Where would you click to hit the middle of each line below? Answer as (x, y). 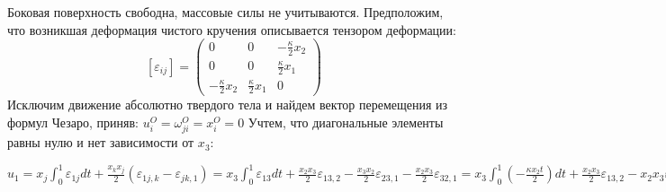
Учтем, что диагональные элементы (346, 122)
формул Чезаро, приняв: (73, 122)
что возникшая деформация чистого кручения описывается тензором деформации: (232, 29)
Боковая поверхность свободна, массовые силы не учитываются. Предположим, (225, 12)
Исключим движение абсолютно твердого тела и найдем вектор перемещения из (228, 105)
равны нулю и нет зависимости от (101, 142)
